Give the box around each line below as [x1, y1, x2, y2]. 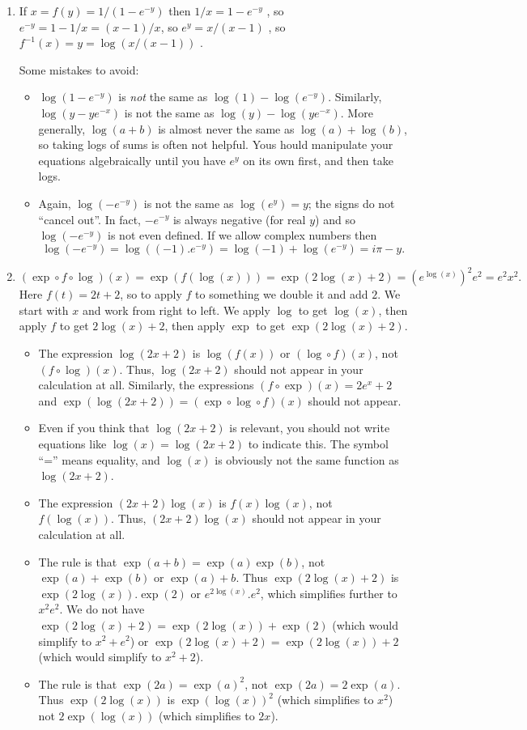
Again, [38, 194, 71, 211]
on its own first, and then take [243, 151, 393, 168]
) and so [315, 210, 355, 227]
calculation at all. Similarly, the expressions [38, 376, 254, 393]
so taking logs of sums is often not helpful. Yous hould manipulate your [38, 136, 393, 153]
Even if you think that [38, 419, 150, 436]
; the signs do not [308, 194, 395, 211]
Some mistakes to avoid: [19, 61, 139, 78]
